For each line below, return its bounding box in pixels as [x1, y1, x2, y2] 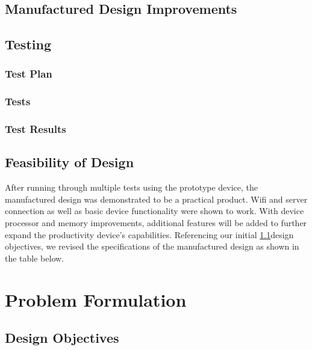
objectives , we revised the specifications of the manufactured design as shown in [5, 240, 299, 253]
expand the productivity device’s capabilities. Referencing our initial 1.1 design [5, 228, 294, 241]
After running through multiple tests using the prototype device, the [5, 181, 258, 194]
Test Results [5, 121, 66, 137]
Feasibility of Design [5, 153, 134, 171]
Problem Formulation [5, 287, 187, 312]
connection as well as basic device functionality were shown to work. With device [5, 204, 304, 217]
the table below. [5, 251, 64, 264]
